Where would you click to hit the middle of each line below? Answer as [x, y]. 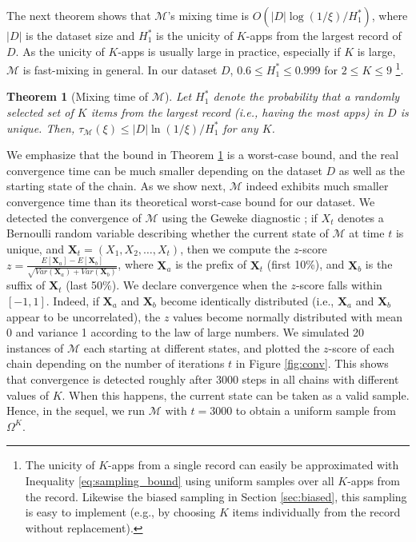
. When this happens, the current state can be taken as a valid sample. [236, 395]
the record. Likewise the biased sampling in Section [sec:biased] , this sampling [216, 496]
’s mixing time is [208, 15]
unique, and [35, 248]
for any [240, 128]
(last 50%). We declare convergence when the [176, 285]
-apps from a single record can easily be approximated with [254, 465]
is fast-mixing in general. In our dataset [120, 69]
